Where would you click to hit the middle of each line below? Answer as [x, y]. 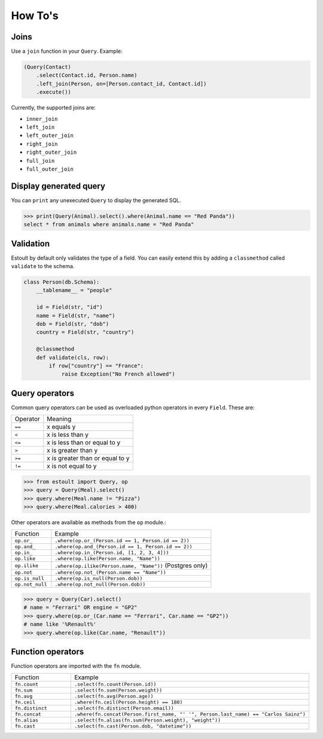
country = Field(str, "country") [85, 332]
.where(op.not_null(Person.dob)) [100, 584]
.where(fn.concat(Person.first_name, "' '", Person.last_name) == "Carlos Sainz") [190, 714]
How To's [35, 16]
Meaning [59, 419]
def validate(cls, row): [73, 357]
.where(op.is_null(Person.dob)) [99, 578]
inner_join [42, 119]
